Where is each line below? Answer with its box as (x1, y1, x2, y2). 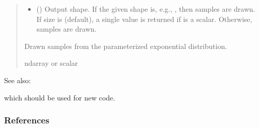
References (4, 114, 50, 126)
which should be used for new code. (4, 92, 115, 103)
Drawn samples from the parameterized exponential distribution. (24, 40, 227, 51)
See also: (4, 74, 31, 85)
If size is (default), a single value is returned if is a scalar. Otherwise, (36, 13, 252, 24)
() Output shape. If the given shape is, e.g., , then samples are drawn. (36, 4, 255, 14)
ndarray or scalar (24, 58, 78, 68)
